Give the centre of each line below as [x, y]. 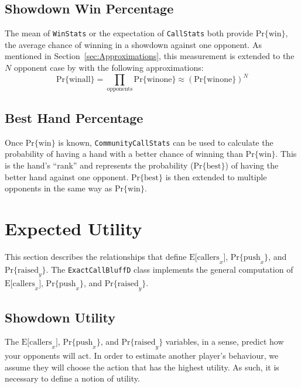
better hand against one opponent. [67, 176]
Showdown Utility [60, 317]
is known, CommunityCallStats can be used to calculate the [166, 142]
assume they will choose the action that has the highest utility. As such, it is [142, 367]
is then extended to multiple [216, 176]
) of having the [252, 165]
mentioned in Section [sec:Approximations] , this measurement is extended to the [150, 56]
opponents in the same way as [59, 188]
